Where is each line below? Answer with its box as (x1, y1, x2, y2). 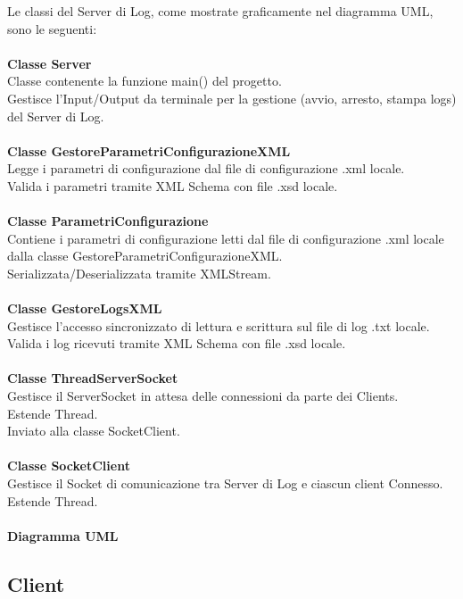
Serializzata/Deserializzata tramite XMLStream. (7, 263, 271, 282)
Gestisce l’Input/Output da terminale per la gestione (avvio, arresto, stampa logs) (7, 88, 457, 107)
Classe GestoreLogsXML (7, 299, 162, 318)
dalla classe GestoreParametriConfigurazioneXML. (7, 246, 283, 265)
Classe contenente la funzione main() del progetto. (7, 71, 282, 90)
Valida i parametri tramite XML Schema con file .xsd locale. (7, 176, 338, 195)
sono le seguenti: (7, 19, 97, 37)
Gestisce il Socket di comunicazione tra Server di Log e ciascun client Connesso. (7, 474, 443, 493)
